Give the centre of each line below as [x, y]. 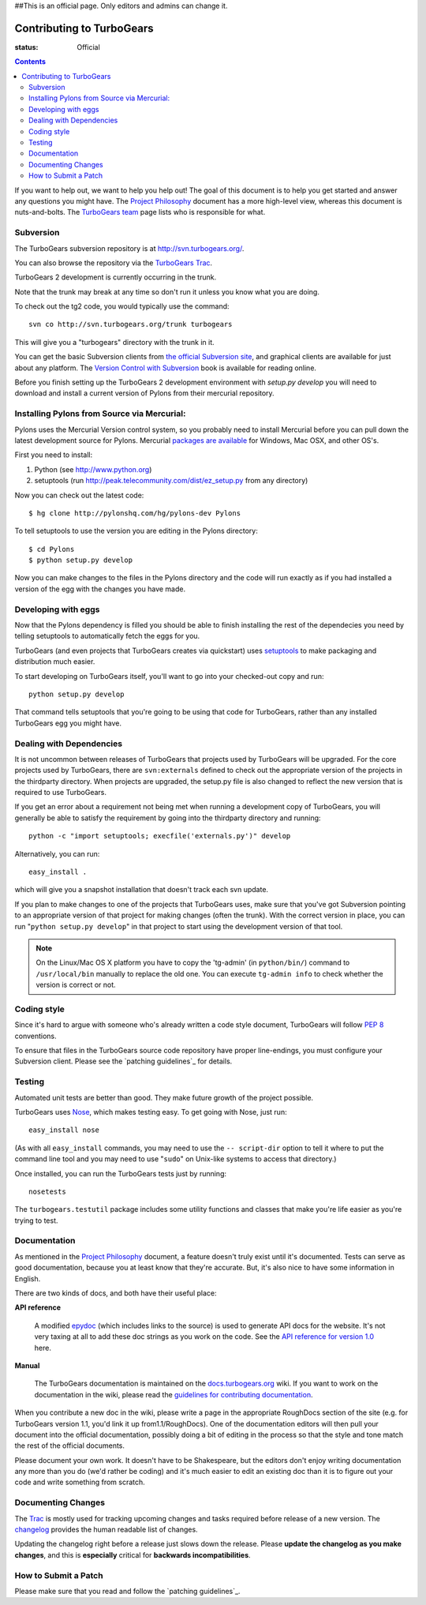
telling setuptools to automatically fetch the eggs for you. [107, 636]
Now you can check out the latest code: [79, 495]
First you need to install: [54, 455]
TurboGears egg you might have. [68, 723]
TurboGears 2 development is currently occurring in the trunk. [116, 277]
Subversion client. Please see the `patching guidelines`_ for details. [123, 1061]
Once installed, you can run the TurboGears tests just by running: [121, 1173]
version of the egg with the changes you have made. [100, 589]
